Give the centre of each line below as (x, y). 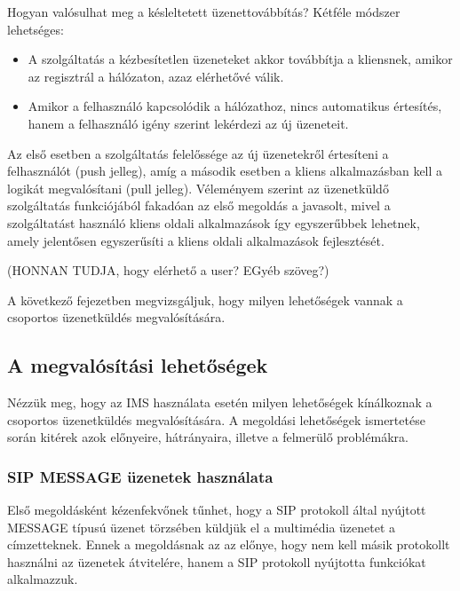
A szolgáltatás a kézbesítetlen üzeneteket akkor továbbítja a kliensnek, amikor (240, 59)
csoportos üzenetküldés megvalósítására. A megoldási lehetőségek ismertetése (216, 419)
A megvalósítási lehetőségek (138, 365)
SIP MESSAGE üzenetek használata (140, 476)
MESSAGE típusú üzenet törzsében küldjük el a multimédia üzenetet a (202, 527)
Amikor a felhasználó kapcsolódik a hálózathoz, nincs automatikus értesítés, (235, 106)
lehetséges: (36, 29)
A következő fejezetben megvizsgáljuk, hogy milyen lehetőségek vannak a (205, 299)
